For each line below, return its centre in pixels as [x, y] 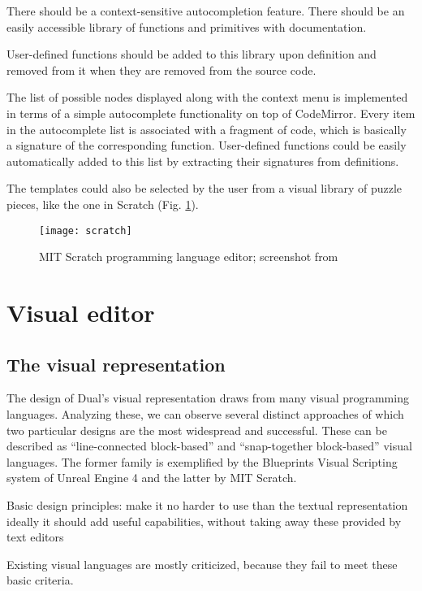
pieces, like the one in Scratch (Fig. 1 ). [103, 204]
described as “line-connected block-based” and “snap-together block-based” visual [209, 446]
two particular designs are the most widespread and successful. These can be [197, 430]
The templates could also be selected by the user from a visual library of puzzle [205, 188]
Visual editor [81, 312]
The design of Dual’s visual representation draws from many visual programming [208, 398]
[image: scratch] [86, 230]
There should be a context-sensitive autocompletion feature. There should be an [206, 11]
